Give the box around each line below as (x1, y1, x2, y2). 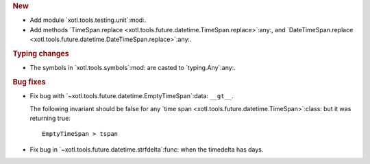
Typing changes (12, 49, 69, 58)
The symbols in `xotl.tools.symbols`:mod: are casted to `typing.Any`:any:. (29, 64, 236, 72)
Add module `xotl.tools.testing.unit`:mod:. (29, 16, 147, 24)
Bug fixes (12, 77, 46, 86)
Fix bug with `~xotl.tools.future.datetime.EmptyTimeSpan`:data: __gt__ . (29, 92, 234, 100)
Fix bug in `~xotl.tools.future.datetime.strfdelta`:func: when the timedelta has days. (29, 145, 264, 154)
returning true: (29, 114, 71, 122)
